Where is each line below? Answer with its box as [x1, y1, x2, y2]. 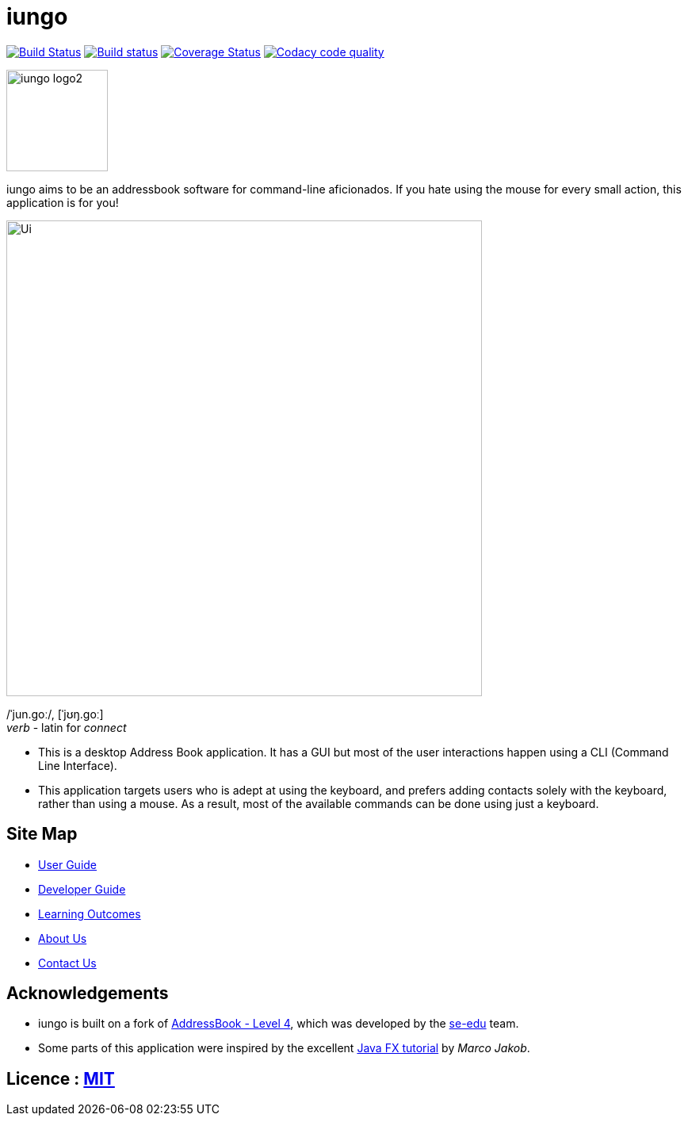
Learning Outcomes [38, 906, 141, 921]
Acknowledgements [6, 983, 169, 1004]
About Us [38, 931, 87, 945]
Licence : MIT [6, 1068, 115, 1089]
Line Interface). [38, 758, 117, 772]
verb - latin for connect [6, 720, 127, 734]
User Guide [38, 857, 97, 871]
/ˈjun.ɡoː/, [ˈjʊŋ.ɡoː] [6, 707, 104, 721]
